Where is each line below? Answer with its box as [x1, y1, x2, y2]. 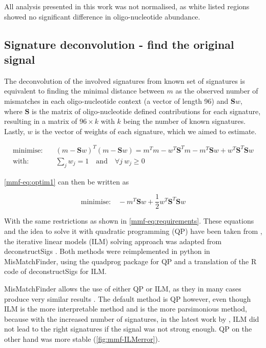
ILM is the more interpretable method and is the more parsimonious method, [4, 303, 247, 314]
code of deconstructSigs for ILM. [4, 266, 107, 277]
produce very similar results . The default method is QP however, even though [4, 293, 251, 304]
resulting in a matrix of [4, 116, 77, 126]
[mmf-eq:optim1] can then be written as [4, 176, 129, 187]
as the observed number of [175, 85, 258, 96]
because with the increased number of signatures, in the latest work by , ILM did [4, 313, 259, 324]
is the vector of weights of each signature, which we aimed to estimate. [35, 125, 257, 136]
